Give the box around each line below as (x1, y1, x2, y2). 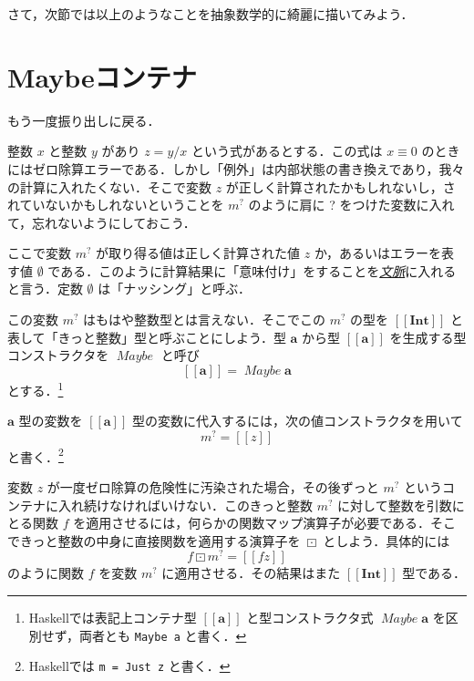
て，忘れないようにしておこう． (7, 212, 196, 232)
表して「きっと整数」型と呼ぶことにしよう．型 (7, 327, 286, 346)
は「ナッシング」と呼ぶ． (98, 279, 251, 298)
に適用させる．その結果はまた (161, 563, 341, 583)
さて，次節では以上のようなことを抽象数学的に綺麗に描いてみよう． (7, 5, 414, 23)
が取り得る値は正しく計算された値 (96, 243, 301, 263)
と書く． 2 (7, 444, 64, 466)
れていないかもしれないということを (7, 195, 224, 214)
